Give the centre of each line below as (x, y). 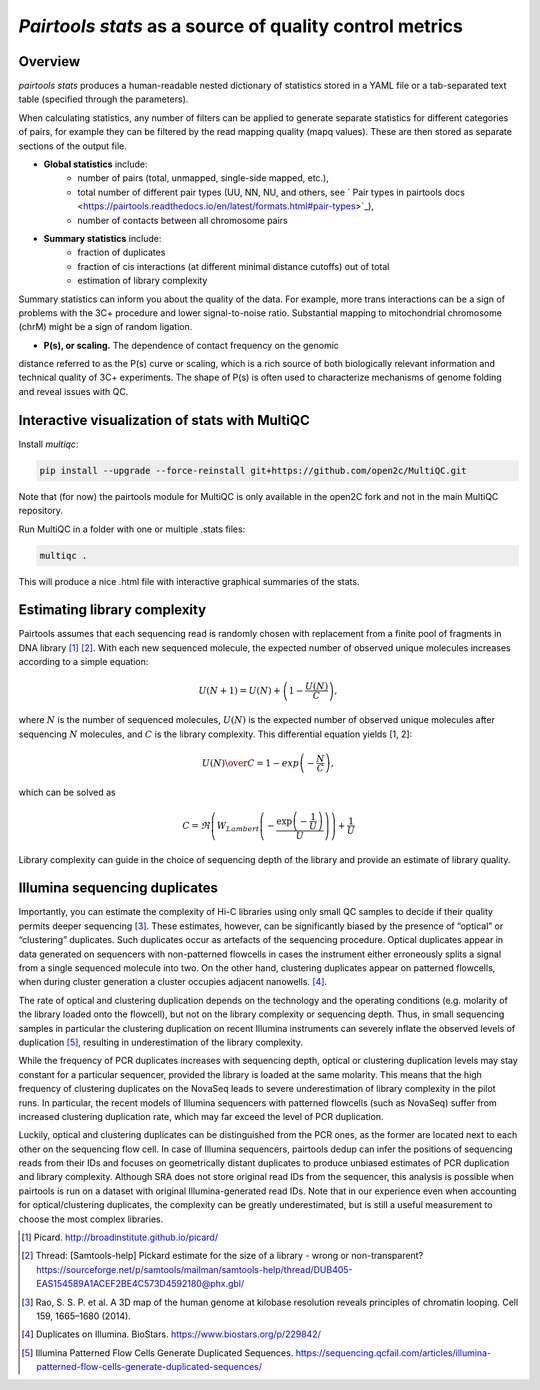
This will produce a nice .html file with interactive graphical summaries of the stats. (189, 581)
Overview (49, 61)
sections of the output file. (72, 146)
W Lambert (238, 827)
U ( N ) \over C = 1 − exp (250, 763)
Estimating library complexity (112, 610)
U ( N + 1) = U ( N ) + (240, 690)
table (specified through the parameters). (103, 99)
